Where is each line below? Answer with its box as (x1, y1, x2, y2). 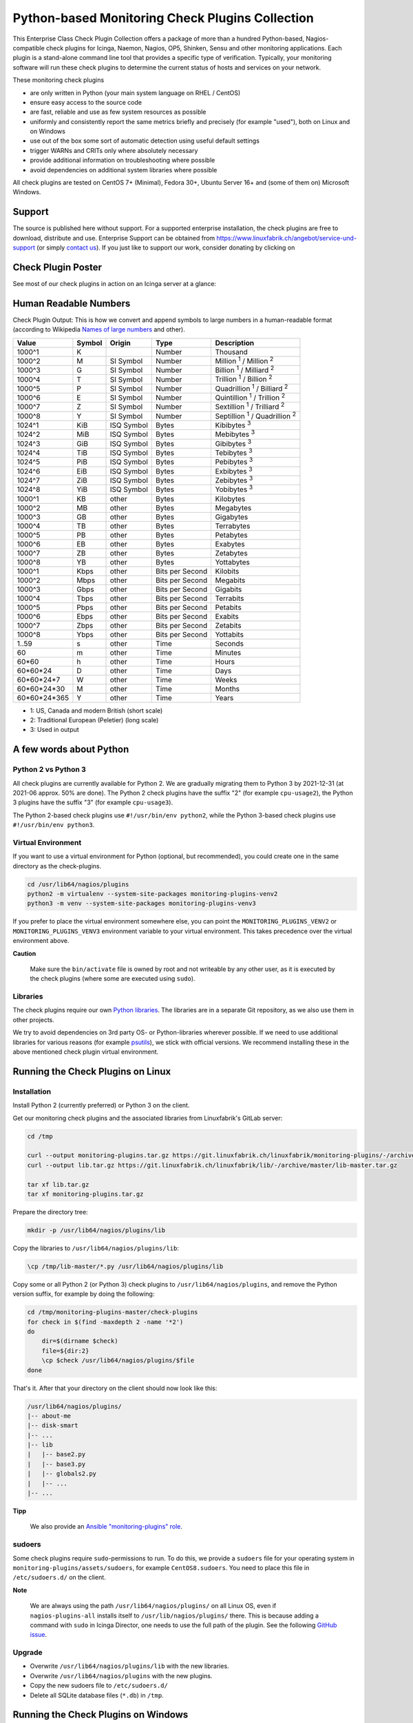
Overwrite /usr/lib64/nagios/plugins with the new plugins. (30, 1671, 213, 1680)
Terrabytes (215, 521, 251, 531)
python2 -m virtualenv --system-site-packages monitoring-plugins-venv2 (27, 890, 278, 898)
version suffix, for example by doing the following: (12, 1289, 155, 1298)
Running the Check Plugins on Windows (12, 1709, 189, 1721)
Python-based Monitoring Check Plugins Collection (12, 10, 315, 26)
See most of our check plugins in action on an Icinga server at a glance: (12, 280, 217, 287)
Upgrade (12, 1648, 43, 1658)
